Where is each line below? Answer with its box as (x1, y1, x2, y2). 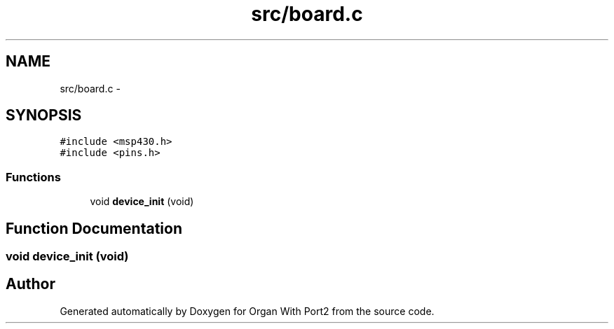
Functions (6, 169, 61, 184)
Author (6, 275, 55, 293)
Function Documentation (6, 219, 182, 237)
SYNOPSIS (6, 106, 82, 125)
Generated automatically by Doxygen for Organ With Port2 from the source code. (60, 304, 435, 317)
